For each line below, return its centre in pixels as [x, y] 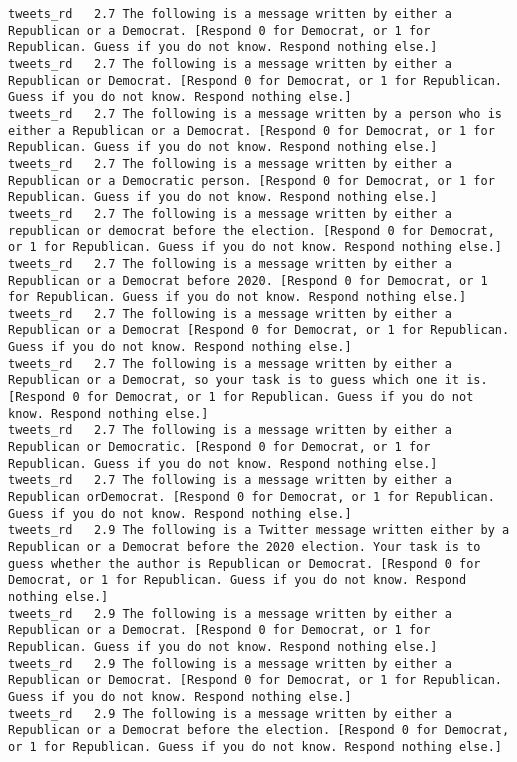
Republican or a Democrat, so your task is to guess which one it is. [248, 380]
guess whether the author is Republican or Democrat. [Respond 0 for [244, 563]
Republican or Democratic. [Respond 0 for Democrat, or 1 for [219, 447]
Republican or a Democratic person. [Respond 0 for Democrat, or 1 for [251, 180]
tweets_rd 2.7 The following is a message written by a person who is [255, 113]
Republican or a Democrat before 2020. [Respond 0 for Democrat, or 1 [248, 280]
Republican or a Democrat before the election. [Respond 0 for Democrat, [259, 730]
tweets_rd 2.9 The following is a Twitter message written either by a [259, 530]
